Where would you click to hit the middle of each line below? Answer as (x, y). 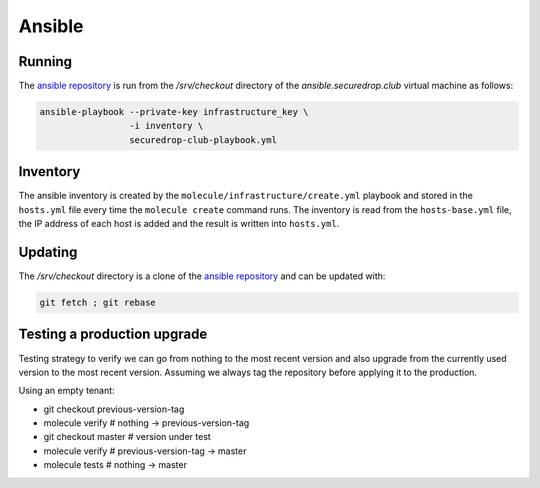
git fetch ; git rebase (98, 302)
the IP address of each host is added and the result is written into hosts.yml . (179, 224)
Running (45, 61)
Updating (48, 251)
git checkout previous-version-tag (114, 409)
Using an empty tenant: (66, 391)
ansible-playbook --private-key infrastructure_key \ (174, 112)
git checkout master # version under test (127, 437)
